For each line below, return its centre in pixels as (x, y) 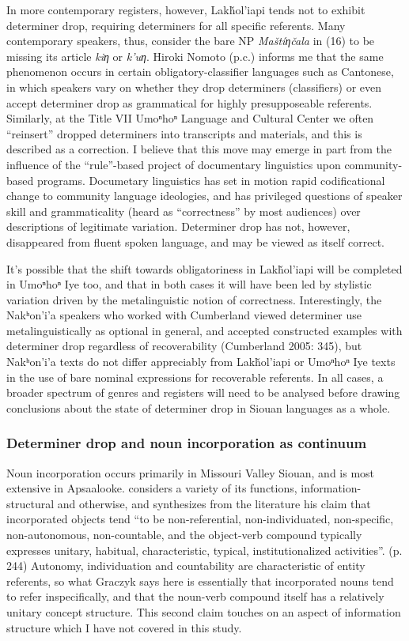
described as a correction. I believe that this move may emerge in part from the (199, 149)
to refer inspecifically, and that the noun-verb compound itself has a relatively (195, 596)
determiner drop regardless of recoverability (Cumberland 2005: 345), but (184, 346)
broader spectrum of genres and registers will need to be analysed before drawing (203, 392)
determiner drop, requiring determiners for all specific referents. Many (176, 25)
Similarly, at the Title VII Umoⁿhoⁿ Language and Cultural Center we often (190, 118)
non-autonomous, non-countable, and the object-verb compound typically (184, 535)
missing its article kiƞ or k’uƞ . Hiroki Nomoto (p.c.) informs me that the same (195, 56)
